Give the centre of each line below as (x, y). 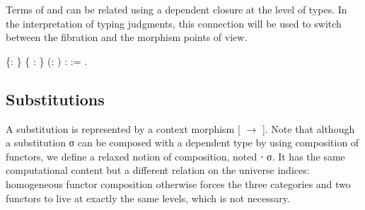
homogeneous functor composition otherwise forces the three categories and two (178, 183)
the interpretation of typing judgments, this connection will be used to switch (174, 23)
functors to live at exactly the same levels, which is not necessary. (148, 198)
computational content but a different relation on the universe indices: (158, 170)
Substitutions (55, 99)
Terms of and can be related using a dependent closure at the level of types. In (176, 9)
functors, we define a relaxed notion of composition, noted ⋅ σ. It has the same (175, 156)
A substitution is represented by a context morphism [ (123, 128)
